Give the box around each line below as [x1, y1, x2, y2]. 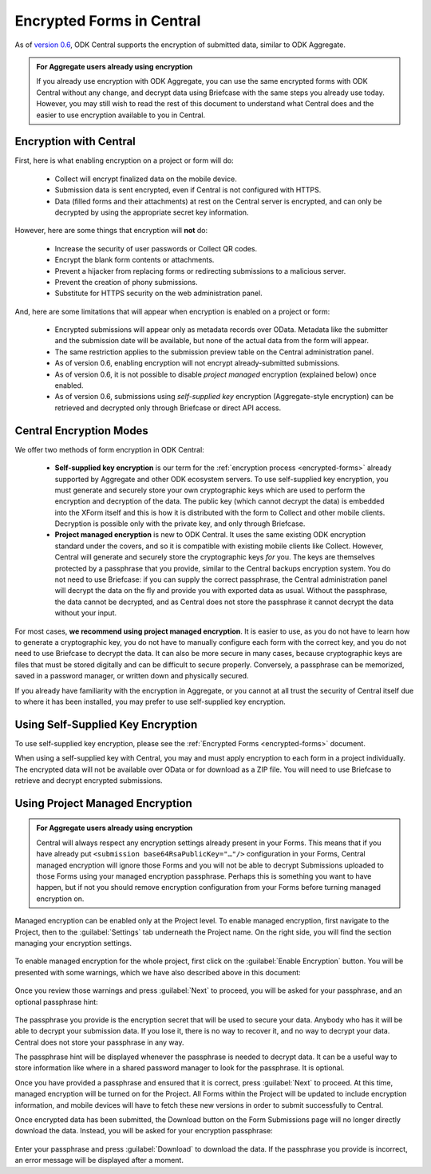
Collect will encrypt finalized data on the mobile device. [54, 174, 237, 184]
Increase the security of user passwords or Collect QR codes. [54, 243, 258, 253]
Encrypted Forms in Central [14, 12, 201, 30]
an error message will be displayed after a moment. [14, 1156, 184, 1165]
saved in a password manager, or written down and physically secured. [14, 671, 249, 681]
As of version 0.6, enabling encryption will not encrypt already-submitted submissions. [54, 358, 340, 368]
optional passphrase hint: [14, 997, 99, 1006]
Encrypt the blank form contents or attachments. [54, 255, 215, 265]
